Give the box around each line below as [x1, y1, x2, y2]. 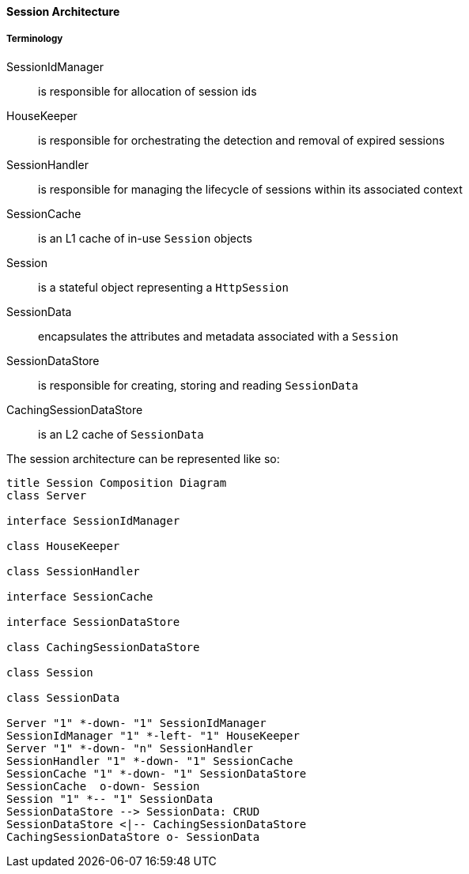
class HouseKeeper [6, 539, 120, 552]
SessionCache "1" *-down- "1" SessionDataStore [6, 767, 307, 780]
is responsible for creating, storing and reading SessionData [38, 378, 358, 392]
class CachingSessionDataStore [6, 640, 200, 654]
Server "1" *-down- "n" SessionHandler [6, 741, 253, 755]
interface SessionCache [6, 590, 153, 603]
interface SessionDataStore [6, 615, 180, 628]
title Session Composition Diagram [6, 476, 227, 489]
